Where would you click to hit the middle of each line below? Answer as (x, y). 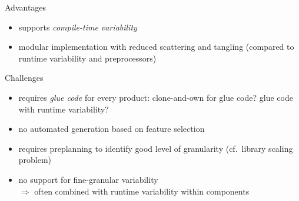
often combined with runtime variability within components (142, 191)
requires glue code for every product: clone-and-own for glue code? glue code (156, 97)
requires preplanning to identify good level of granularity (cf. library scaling (156, 148)
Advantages (26, 7)
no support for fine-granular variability (88, 179)
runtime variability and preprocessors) (87, 58)
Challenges (24, 78)
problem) (35, 160)
